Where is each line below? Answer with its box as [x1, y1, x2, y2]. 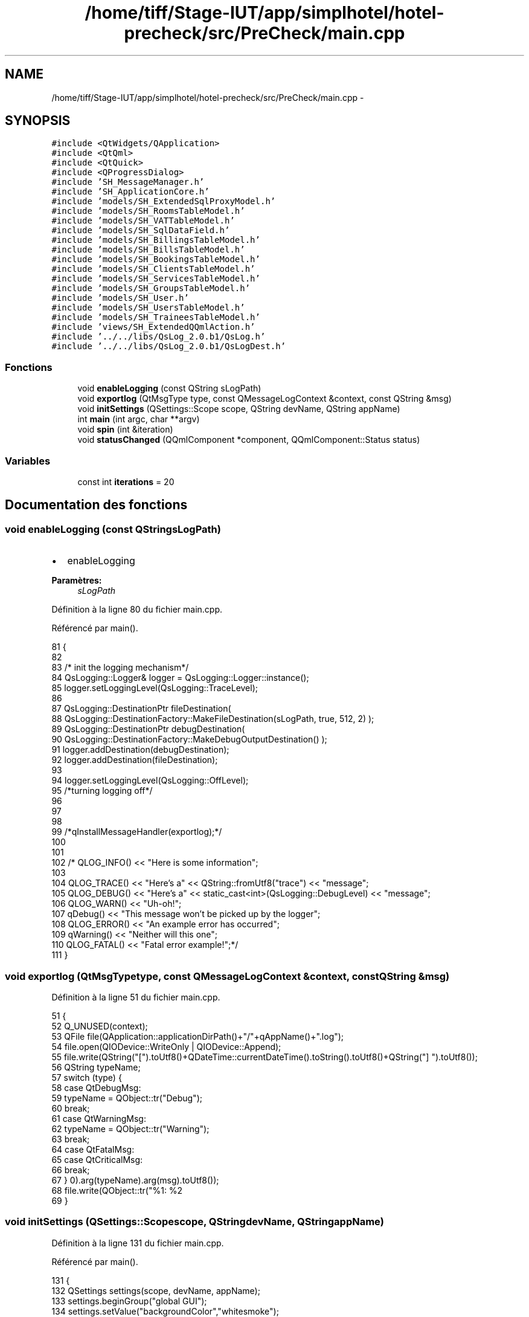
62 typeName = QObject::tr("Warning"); [51, 1123, 210, 1134]
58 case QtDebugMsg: [51, 1082, 141, 1093]
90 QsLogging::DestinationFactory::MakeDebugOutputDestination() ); [51, 734, 327, 745]
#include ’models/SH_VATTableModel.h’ [51, 216, 235, 226]
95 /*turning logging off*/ [51, 785, 153, 796]
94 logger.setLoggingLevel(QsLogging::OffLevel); [51, 775, 249, 786]
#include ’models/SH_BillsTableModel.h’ [51, 245, 245, 255]
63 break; [51, 1133, 90, 1144]
